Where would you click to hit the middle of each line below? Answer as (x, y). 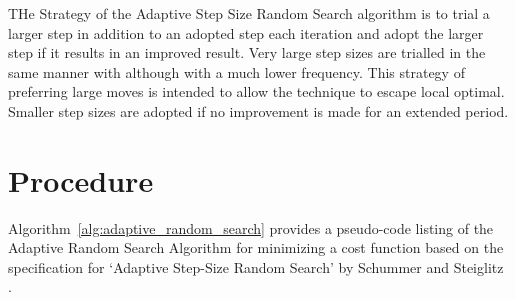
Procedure (81, 179)
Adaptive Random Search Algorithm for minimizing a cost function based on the (256, 247)
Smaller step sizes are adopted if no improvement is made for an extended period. (258, 110)
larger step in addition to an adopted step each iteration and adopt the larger (246, 32)
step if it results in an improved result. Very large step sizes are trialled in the (247, 52)
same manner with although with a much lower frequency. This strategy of (236, 71)
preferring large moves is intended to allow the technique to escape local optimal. (256, 91)
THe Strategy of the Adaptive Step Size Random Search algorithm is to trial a (249, 13)
